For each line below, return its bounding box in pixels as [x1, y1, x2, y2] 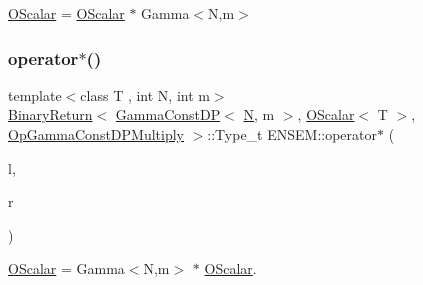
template [8, 84, 62, 105]
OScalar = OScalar [8, 3, 125, 23]
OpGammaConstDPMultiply [8, 124, 184, 144]
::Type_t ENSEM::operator [207, 124, 378, 144]
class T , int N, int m [80, 84, 210, 105]
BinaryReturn [8, 104, 93, 125]
